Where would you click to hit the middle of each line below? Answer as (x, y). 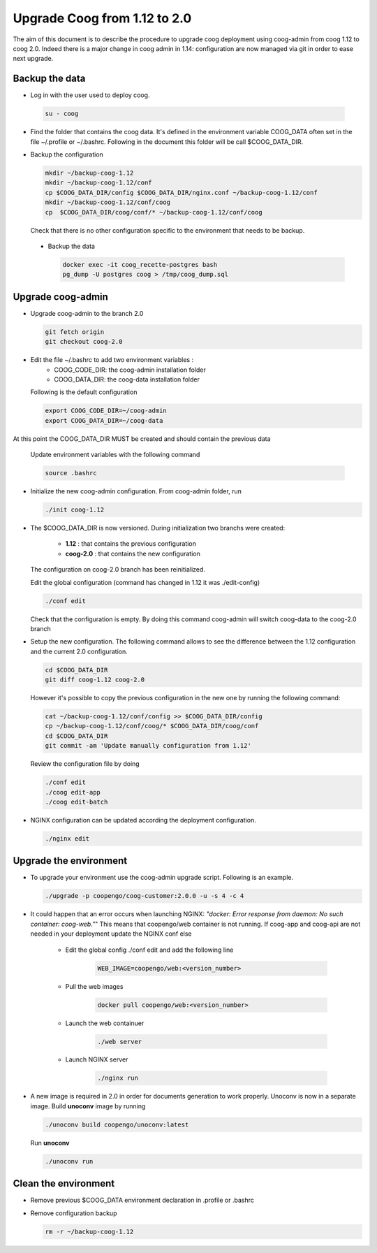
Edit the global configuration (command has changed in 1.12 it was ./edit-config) (145, 582)
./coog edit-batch (76, 802)
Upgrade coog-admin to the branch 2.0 (87, 313)
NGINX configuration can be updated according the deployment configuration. (143, 820)
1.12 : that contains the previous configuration (131, 544)
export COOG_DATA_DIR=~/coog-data (104, 420)
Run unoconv (50, 1143)
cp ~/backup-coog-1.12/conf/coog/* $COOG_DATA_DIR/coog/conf (152, 726)
